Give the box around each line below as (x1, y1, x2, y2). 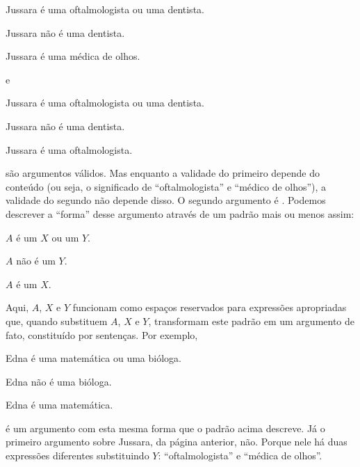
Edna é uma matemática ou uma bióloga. (6, 351, 181, 365)
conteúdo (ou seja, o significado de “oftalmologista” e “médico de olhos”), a (6, 179, 327, 193)
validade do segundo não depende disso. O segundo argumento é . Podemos (6, 193, 326, 207)
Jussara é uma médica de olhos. (6, 49, 140, 63)
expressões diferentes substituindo (6, 448, 149, 463)
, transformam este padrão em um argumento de (148, 313, 355, 328)
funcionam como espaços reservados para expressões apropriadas (72, 300, 347, 315)
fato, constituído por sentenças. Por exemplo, (6, 327, 198, 342)
